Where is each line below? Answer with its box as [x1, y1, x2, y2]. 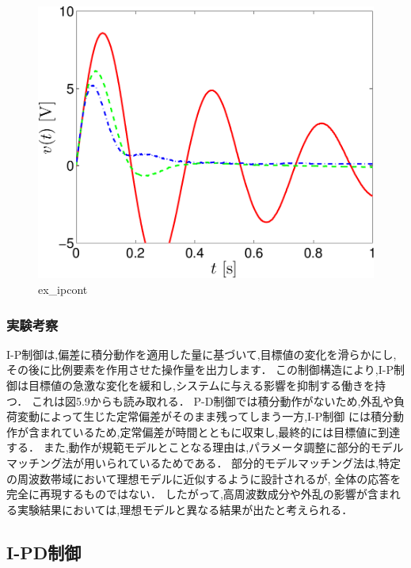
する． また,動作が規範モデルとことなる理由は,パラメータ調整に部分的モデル [6, 439, 404, 456]
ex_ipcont [38, 281, 88, 298]
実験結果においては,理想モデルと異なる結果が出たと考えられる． [17, 501, 353, 517]
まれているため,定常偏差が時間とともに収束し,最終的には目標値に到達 [39, 423, 401, 440]
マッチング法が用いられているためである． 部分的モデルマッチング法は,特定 [6, 455, 401, 471]
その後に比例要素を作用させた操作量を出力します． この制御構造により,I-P [6, 361, 394, 378]
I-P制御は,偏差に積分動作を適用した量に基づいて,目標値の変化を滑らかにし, [6, 345, 397, 362]
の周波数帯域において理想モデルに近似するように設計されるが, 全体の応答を [6, 470, 401, 486]
